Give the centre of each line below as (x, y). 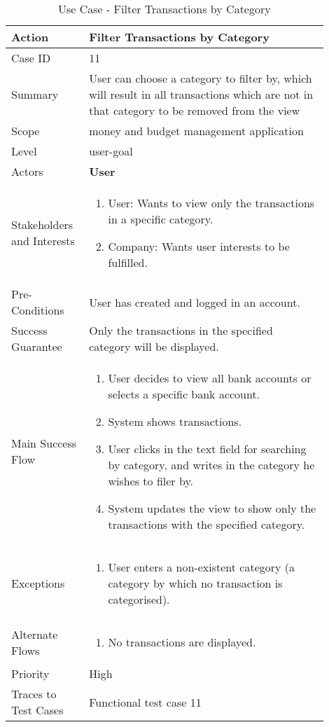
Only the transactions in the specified (181, 330)
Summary (35, 94)
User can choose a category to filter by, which (201, 78)
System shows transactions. (175, 421)
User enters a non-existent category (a (202, 567)
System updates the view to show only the (212, 508)
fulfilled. (128, 262)
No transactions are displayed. (182, 642)
